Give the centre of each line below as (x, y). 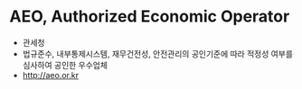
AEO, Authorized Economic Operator (150, 17)
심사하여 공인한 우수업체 (65, 65)
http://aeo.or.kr (51, 75)
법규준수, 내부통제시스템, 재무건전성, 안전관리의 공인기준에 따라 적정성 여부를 (158, 53)
